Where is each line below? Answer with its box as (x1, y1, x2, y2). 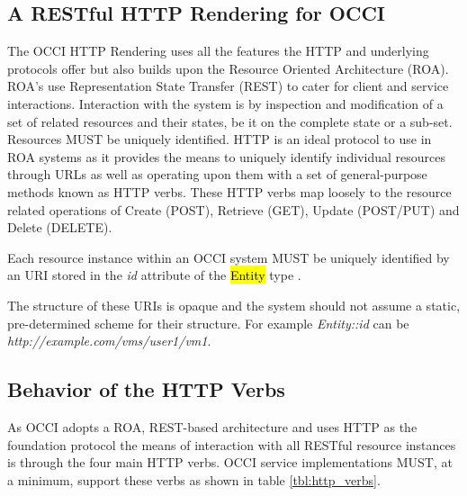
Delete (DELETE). (7, 218, 112, 237)
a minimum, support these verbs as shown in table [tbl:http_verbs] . (7, 470, 381, 489)
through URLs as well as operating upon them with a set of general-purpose (7, 165, 427, 184)
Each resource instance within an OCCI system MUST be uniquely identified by (7, 248, 450, 266)
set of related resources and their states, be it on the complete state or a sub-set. (7, 112, 453, 131)
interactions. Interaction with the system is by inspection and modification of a (7, 94, 444, 113)
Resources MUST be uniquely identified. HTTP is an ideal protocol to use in (7, 130, 432, 149)
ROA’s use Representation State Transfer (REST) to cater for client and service (7, 77, 449, 95)
